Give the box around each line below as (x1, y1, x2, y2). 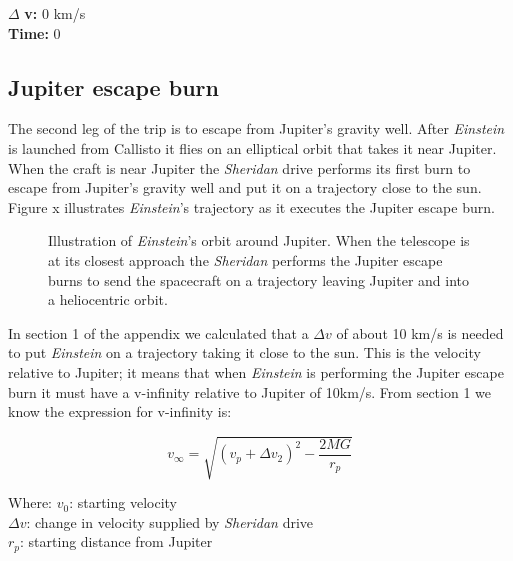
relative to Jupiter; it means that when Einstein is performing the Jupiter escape (8, 361, 504, 382)
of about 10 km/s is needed (336, 322, 504, 343)
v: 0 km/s (24, 3, 86, 23)
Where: (8, 492, 52, 513)
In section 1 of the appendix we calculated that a (8, 322, 309, 343)
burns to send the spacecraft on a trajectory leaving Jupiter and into (48, 269, 470, 290)
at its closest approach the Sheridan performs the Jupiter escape (48, 249, 443, 270)
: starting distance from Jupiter (20, 531, 213, 552)
